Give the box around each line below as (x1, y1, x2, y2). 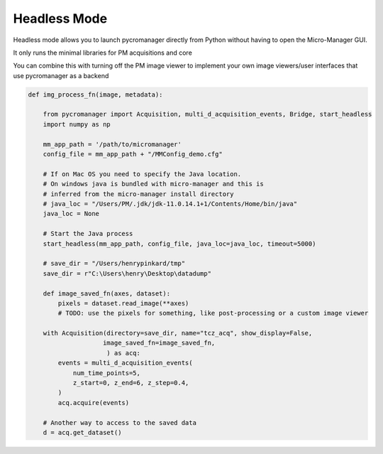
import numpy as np (43, 120, 111, 128)
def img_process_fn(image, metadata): (28, 90, 163, 99)
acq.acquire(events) (57, 399, 130, 406)
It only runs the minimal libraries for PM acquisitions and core (13, 48, 193, 57)
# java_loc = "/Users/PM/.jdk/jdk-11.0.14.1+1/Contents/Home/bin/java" (43, 200, 298, 207)
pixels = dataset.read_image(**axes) (57, 299, 189, 307)
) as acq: (106, 349, 141, 357)
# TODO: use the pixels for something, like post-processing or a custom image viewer (57, 309, 369, 318)
